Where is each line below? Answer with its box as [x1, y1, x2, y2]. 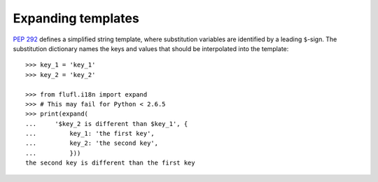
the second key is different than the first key [25, 159, 195, 167]
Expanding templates [13, 10, 139, 26]
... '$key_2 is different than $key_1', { [25, 120, 188, 127]
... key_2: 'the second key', [25, 139, 159, 147]
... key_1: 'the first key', [25, 129, 155, 138]
